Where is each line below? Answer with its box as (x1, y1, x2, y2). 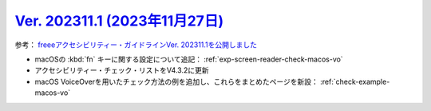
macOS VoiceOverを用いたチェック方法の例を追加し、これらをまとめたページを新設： (34, 77, 319, 86)
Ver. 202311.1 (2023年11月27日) (14, 12, 223, 30)
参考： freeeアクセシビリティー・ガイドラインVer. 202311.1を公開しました (14, 40, 258, 50)
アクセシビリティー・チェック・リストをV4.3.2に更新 (34, 65, 209, 75)
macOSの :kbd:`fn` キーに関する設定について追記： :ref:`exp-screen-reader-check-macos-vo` (34, 54, 343, 64)
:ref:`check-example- (320, 77, 390, 86)
